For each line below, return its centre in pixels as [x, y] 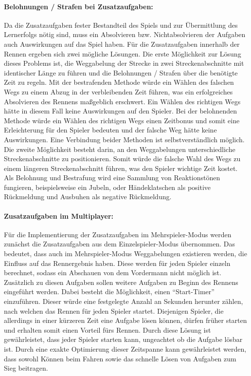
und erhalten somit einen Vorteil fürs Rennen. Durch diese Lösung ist [108, 329]
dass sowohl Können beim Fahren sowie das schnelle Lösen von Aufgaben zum [120, 358]
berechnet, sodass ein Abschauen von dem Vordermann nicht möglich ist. [113, 273]
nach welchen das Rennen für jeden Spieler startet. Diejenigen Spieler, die [114, 310]
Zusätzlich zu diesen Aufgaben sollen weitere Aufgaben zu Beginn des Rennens [121, 282]
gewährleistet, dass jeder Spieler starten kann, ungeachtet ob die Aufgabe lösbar [123, 339]
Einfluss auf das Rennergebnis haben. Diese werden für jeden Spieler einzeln [117, 263]
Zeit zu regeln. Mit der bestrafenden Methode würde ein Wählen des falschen [119, 82]
